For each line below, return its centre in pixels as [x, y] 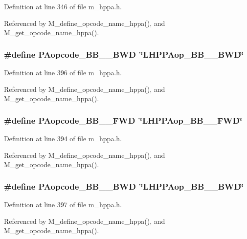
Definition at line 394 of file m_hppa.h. [63, 138]
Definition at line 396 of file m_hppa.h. [63, 72]
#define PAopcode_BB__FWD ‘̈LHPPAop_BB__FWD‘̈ [123, 120]
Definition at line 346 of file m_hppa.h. [63, 6]
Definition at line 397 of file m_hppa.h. [63, 204]
